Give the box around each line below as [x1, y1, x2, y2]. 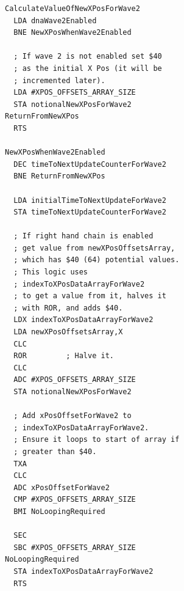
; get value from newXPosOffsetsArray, [13, 243, 175, 252]
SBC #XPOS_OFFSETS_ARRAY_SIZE [13, 543, 136, 552]
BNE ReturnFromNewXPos [13, 172, 105, 181]
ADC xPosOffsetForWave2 [13, 483, 110, 492]
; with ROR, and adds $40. [13, 303, 123, 312]
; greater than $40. [13, 447, 97, 456]
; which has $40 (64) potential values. [13, 255, 180, 265]
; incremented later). [13, 76, 105, 85]
